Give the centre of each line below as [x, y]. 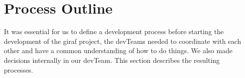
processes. [19, 69]
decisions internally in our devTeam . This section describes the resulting [112, 60]
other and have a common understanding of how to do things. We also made [118, 50]
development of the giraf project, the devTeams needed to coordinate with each [122, 41]
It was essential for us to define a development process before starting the [114, 31]
